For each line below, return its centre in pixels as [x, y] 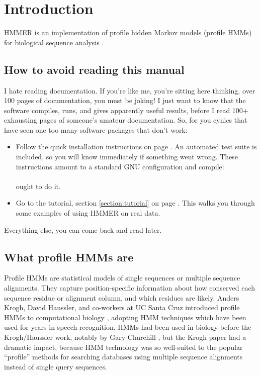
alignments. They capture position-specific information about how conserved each [129, 288]
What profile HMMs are [69, 257]
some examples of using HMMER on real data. [88, 213]
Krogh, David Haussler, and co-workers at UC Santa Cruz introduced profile [122, 307]
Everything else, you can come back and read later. [83, 229]
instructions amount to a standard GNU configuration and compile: [120, 166]
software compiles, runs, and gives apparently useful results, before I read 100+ [126, 110]
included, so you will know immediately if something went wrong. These [127, 157]
